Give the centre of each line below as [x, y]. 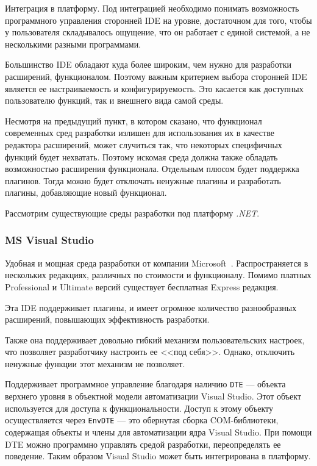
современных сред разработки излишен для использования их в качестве [140, 133]
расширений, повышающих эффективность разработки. [107, 319]
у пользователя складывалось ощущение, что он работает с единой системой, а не [158, 32]
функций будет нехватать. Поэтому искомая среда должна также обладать [141, 156]
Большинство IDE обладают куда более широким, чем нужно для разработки [148, 64]
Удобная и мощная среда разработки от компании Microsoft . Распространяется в [157, 263]
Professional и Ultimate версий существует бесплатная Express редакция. [142, 286]
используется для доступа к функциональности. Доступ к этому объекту [139, 408]
